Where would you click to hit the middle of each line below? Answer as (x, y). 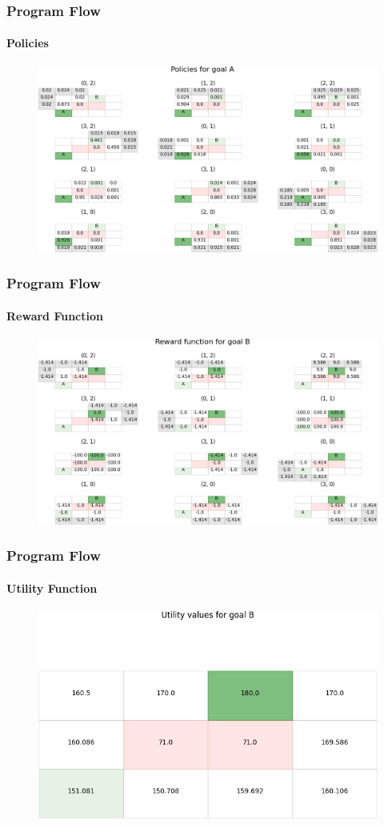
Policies (28, 43)
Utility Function (52, 588)
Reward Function (55, 315)
